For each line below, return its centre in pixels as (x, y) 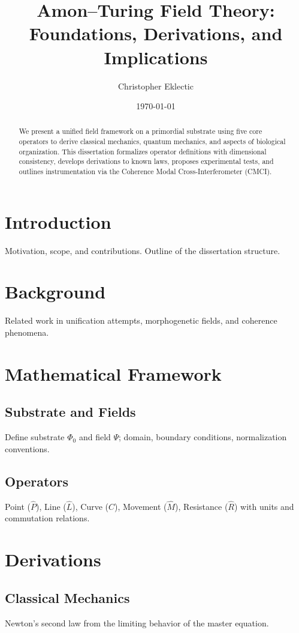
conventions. (27, 448)
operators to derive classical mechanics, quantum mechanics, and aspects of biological (152, 141)
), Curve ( (90, 506)
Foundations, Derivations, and (156, 33)
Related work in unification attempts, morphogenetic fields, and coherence (141, 320)
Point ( (18, 506)
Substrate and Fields (70, 412)
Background (55, 292)
